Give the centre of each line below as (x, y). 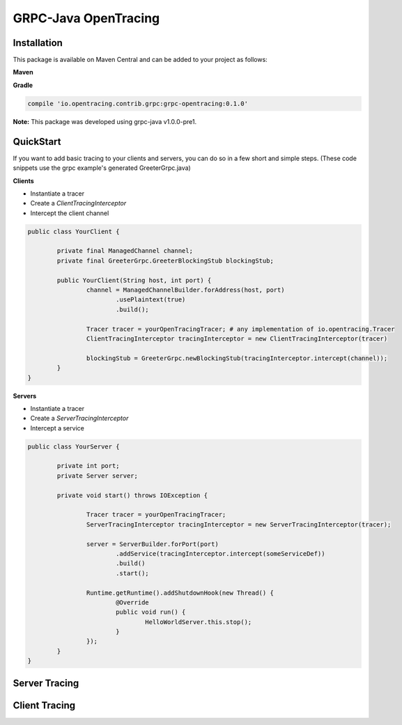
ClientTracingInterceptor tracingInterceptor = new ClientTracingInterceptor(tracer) (237, 338)
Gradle (23, 85)
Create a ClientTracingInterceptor (78, 203)
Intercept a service (57, 428)
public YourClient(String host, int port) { (134, 280)
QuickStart (37, 142)
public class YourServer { (74, 446)
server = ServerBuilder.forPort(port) (152, 544)
